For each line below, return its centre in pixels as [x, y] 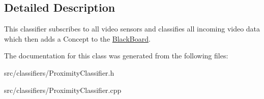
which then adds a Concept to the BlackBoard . [77, 38]
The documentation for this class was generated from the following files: [116, 56]
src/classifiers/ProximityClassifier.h [59, 72]
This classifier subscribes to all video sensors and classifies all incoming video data [132, 29]
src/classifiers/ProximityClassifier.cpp [63, 90]
